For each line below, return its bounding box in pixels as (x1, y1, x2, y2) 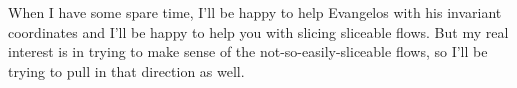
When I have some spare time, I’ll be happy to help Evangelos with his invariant (8, 2, 502, 22)
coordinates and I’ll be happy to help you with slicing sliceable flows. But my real (8, 21, 509, 42)
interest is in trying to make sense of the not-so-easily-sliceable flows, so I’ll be (8, 41, 488, 62)
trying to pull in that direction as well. (8, 60, 245, 81)
